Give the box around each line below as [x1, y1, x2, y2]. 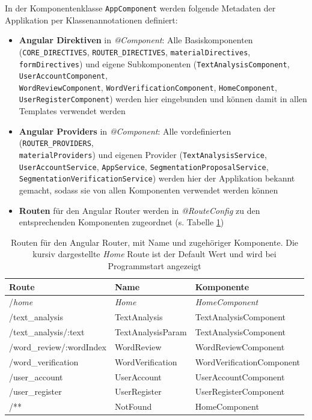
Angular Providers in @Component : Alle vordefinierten [19, 124, 231, 137]
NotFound [114, 400, 152, 413]
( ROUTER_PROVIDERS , [19, 136, 94, 149]
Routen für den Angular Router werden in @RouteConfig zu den [19, 204, 260, 216]
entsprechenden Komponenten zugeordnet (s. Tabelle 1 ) [19, 216, 224, 228]
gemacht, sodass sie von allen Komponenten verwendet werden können [19, 183, 278, 196]
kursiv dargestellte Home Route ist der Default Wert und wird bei [32, 248, 277, 260]
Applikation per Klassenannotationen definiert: [5, 13, 178, 26]
